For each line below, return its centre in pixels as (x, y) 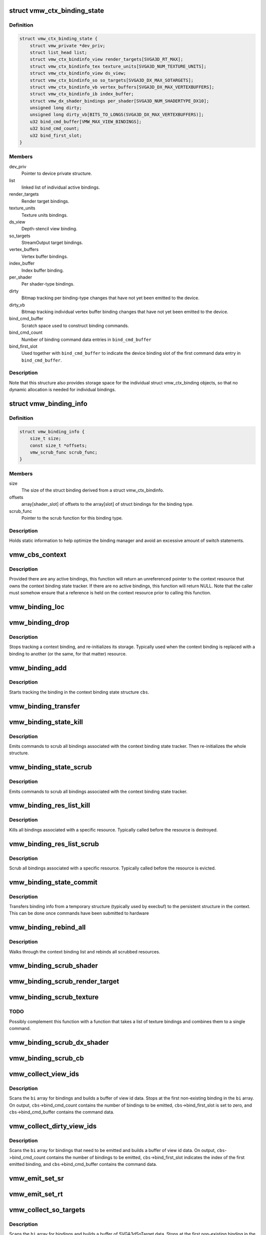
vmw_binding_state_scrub (50, 767)
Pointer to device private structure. (57, 173)
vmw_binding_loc (37, 607)
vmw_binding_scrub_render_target (64, 981)
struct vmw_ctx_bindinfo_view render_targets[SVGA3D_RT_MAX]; (106, 60)
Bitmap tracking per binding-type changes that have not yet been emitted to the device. (110, 298)
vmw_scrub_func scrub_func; (64, 452)
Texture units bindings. (45, 215)
